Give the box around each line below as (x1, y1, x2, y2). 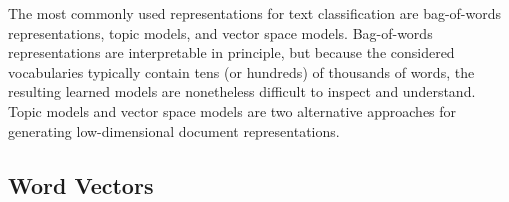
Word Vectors (8, 169, 154, 200)
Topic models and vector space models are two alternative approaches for (8, 100, 457, 121)
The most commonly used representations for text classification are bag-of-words (8, 3, 502, 23)
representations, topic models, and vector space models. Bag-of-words (8, 22, 433, 43)
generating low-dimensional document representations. (8, 120, 340, 141)
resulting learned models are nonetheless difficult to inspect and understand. (8, 81, 476, 102)
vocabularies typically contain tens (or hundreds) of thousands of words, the (8, 61, 475, 82)
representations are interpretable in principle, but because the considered (8, 42, 455, 63)
